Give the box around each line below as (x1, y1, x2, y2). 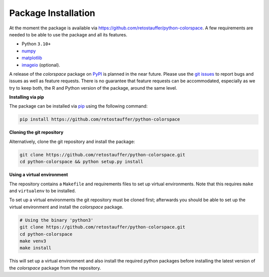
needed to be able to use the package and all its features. (9, 31, 128, 37)
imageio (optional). (21, 62, 60, 68)
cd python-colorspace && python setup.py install (19, 159, 143, 164)
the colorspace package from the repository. (9, 265, 102, 271)
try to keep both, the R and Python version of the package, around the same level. (9, 85, 177, 91)
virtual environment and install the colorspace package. (9, 204, 124, 210)
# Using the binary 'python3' (19, 217, 94, 223)
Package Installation (9, 7, 96, 18)
